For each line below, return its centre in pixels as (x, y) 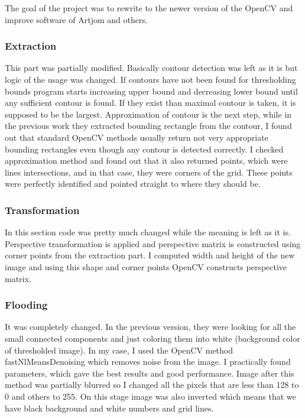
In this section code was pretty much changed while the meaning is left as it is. (148, 232)
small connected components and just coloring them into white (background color (152, 338)
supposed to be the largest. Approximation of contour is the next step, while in (148, 114)
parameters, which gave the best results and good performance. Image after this (150, 373)
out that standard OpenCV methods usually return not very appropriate (137, 137)
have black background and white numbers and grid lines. (109, 408)
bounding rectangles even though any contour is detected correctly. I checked (144, 149)
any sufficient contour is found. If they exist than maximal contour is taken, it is (150, 103)
